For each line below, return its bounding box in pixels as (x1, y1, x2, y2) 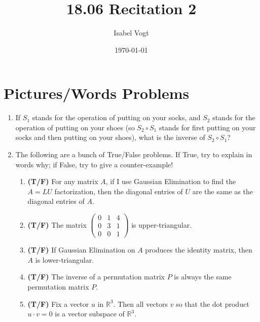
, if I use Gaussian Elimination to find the (105, 176, 236, 187)
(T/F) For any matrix (27, 176, 98, 187)
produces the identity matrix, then (145, 244, 252, 255)
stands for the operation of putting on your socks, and (32, 112, 201, 123)
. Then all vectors (113, 298, 168, 309)
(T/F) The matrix (27, 219, 87, 230)
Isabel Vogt (114, 27, 149, 38)
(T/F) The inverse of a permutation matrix (27, 271, 165, 282)
